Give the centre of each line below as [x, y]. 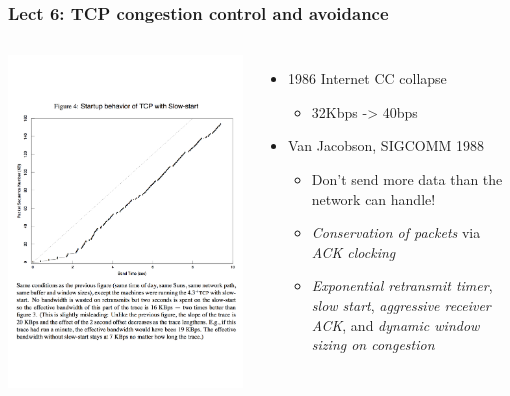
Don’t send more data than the [407, 179]
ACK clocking [353, 251]
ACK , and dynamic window [395, 324]
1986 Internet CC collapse [367, 78]
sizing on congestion [373, 344]
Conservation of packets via [396, 232]
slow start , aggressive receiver [401, 304]
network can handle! [373, 198]
